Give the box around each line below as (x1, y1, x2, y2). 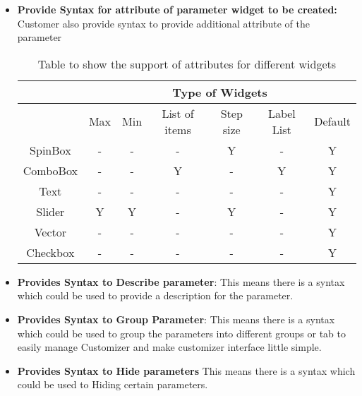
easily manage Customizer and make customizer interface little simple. (17, 340, 322, 354)
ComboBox (23, 162, 78, 179)
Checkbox (26, 244, 75, 260)
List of (162, 104, 194, 121)
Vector (34, 223, 67, 240)
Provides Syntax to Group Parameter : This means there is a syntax (17, 311, 335, 326)
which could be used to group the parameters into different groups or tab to (17, 325, 346, 340)
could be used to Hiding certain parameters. (17, 377, 208, 392)
